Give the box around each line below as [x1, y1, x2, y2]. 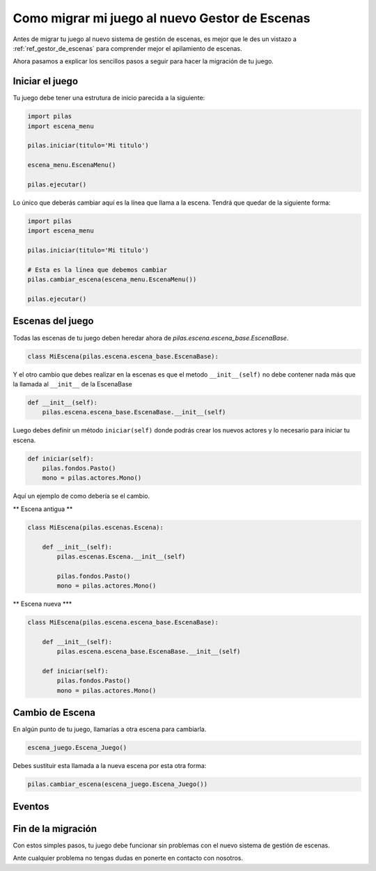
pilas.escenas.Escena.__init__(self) [56, 552, 186, 560]
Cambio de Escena [13, 707, 96, 719]
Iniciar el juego [13, 75, 79, 87]
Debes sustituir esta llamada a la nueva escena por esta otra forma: [13, 762, 207, 770]
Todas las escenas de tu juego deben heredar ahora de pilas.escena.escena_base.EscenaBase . [13, 334, 289, 342]
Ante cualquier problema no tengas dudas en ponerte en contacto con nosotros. [13, 854, 244, 863]
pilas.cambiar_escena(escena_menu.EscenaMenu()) [27, 276, 197, 283]
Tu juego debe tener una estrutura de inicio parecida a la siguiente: [13, 94, 205, 102]
